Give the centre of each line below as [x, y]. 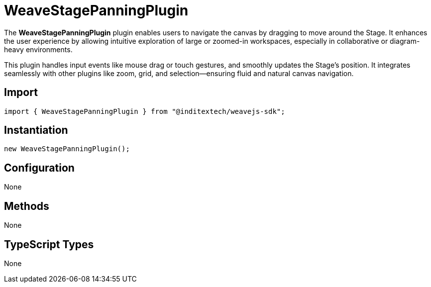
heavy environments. [38, 49]
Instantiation [36, 130]
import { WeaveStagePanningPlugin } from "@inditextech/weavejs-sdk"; [145, 111]
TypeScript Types [49, 244]
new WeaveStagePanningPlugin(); [67, 149]
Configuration [39, 168]
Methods [27, 206]
